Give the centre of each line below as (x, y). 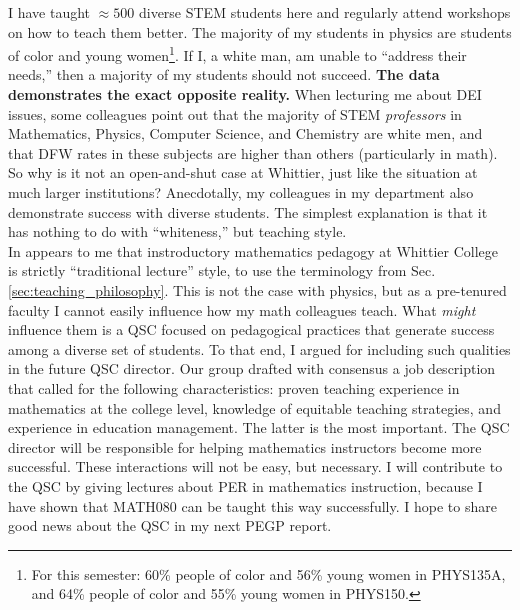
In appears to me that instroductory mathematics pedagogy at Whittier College (253, 250)
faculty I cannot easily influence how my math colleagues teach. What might (242, 309)
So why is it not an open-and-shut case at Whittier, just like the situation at (243, 172)
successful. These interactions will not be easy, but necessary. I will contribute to (255, 466)
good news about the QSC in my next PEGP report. (170, 525)
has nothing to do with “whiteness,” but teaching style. (177, 231)
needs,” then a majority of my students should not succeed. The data (224, 74)
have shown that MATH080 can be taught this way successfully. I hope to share (252, 505)
